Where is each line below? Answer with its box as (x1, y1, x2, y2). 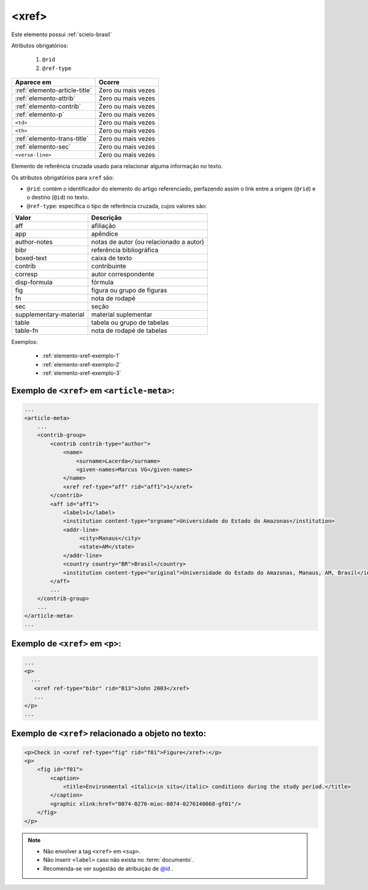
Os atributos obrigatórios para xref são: (11, 174, 114, 181)
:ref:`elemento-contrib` (15, 102, 81, 111)
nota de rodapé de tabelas (91, 326, 167, 335)
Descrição (91, 214, 122, 222)
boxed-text (15, 254, 47, 262)
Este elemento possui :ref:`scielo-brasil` (11, 31, 112, 38)
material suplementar (91, 310, 153, 319)
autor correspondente (91, 270, 155, 279)
